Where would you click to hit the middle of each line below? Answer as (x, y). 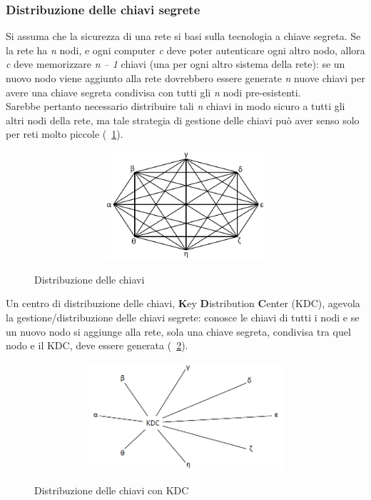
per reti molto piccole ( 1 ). (65, 134)
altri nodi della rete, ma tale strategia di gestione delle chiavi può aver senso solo (183, 120)
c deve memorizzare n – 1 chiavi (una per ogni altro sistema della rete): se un (176, 64)
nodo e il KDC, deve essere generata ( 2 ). (97, 345)
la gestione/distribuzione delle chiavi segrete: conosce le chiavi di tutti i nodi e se (183, 317)
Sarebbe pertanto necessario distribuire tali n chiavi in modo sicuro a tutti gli (176, 106)
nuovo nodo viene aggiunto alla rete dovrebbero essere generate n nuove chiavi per (185, 78)
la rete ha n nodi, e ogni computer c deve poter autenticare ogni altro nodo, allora (185, 50)
